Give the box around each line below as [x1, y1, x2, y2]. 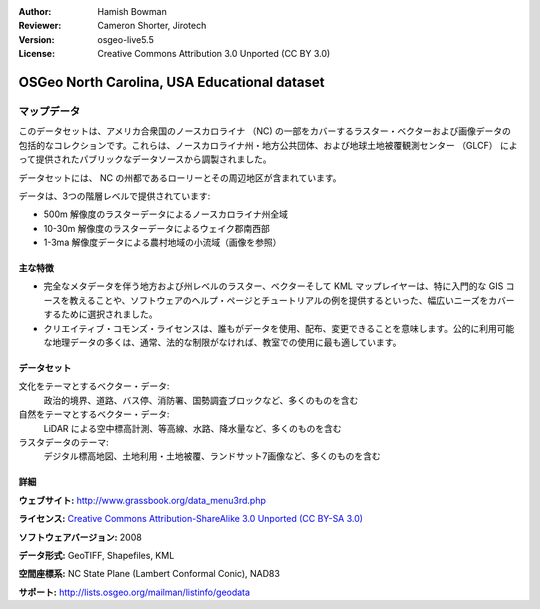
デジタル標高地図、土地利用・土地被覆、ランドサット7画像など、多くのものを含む [43, 450, 381, 462]
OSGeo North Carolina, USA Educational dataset [18, 73, 325, 90]
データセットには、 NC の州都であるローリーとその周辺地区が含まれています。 [18, 171, 342, 184]
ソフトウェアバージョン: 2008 [18, 531, 142, 543]
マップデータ [18, 104, 81, 118]
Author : [18, 6, 52, 17]
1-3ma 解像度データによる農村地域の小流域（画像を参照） [43, 236, 282, 249]
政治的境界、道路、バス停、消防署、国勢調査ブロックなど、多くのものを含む [43, 394, 359, 406]
